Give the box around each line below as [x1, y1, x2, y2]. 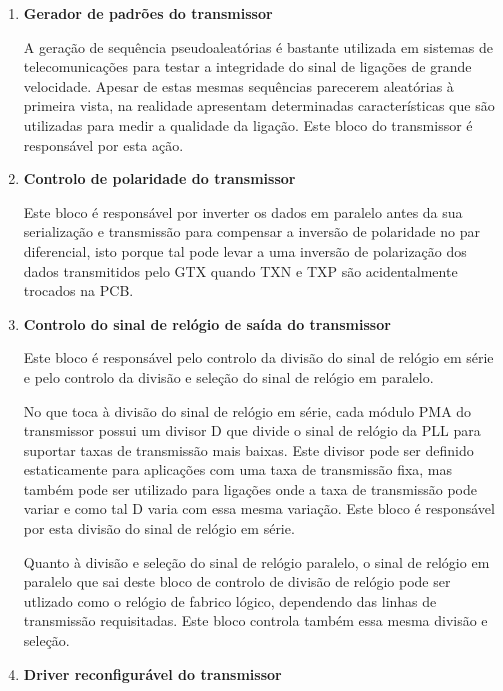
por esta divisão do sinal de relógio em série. [23, 518, 295, 539]
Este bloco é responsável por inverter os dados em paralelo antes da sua [23, 201, 463, 222]
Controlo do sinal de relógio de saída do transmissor [23, 313, 391, 334]
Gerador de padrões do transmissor [23, 3, 273, 23]
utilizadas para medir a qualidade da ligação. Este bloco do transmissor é [23, 114, 473, 135]
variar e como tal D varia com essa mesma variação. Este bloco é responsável [23, 498, 495, 519]
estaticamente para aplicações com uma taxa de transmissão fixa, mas [23, 459, 453, 480]
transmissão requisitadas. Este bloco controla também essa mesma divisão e [23, 610, 488, 631]
